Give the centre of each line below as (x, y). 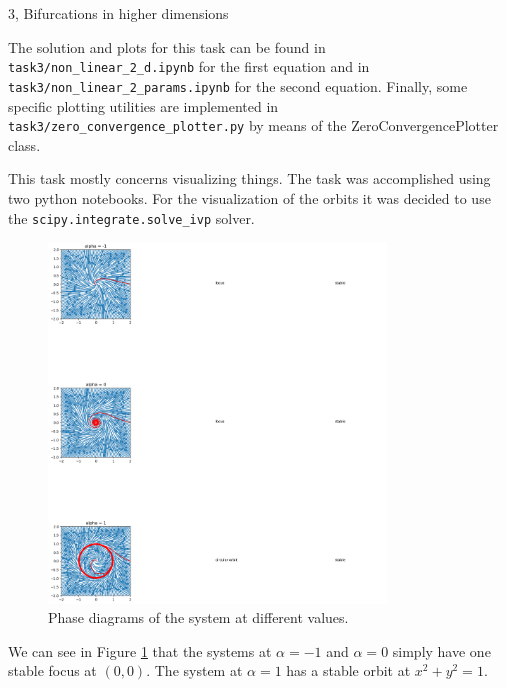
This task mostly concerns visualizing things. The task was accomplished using (249, 178)
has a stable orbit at (348, 670)
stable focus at (52, 670)
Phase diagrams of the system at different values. (198, 617)
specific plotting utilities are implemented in (143, 105)
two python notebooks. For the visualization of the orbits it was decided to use (249, 197)
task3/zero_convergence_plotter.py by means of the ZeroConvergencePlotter (253, 125)
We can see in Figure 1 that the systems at (140, 650)
